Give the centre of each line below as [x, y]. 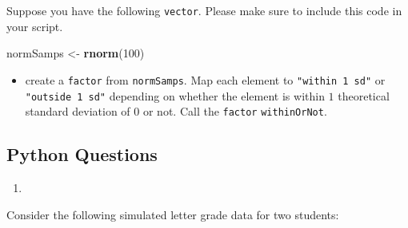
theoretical [364, 95]
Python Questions [82, 154]
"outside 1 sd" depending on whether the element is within [175, 95]
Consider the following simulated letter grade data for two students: [173, 214]
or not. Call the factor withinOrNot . [235, 111]
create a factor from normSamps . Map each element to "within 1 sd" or [205, 79]
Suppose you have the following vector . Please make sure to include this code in [204, 10]
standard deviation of [78, 111]
